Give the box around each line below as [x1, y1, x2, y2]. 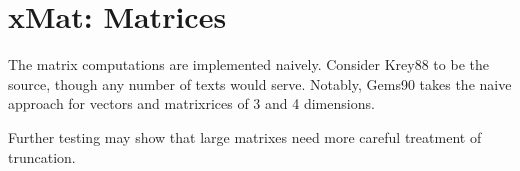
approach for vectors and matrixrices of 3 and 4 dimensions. [8, 93, 375, 114]
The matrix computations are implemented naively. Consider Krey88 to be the [8, 54, 489, 75]
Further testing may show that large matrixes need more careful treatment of [8, 126, 482, 147]
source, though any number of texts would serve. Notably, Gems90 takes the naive [8, 73, 512, 94]
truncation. [8, 146, 76, 167]
